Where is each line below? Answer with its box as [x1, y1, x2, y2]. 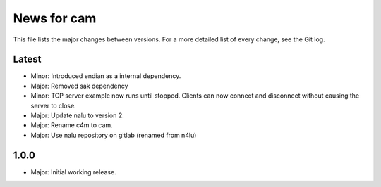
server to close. [30, 101, 77, 110]
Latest [13, 53, 42, 65]
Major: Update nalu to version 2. [30, 111, 124, 120]
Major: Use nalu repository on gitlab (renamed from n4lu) [30, 131, 197, 139]
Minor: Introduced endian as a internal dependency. [30, 72, 181, 80]
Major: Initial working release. [30, 167, 116, 176]
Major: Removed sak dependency [30, 82, 128, 90]
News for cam [13, 11, 97, 26]
